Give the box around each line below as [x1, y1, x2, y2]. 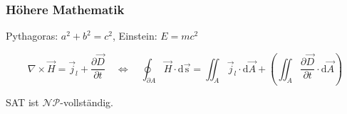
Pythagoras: [6, 28, 58, 43]
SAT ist [6, 95, 39, 110]
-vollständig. [60, 95, 113, 110]
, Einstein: [113, 28, 157, 43]
